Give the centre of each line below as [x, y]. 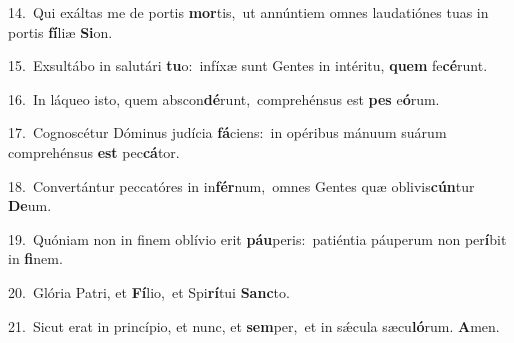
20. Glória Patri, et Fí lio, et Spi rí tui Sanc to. [149, 291]
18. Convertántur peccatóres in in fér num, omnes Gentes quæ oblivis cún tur [241, 185]
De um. [30, 205]
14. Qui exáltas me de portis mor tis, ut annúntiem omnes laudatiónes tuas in [248, 12]
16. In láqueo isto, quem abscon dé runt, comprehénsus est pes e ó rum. [224, 98]
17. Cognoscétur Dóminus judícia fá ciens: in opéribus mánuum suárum [227, 132]
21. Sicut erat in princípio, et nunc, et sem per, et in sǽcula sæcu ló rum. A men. [254, 325]
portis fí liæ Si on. [60, 31]
